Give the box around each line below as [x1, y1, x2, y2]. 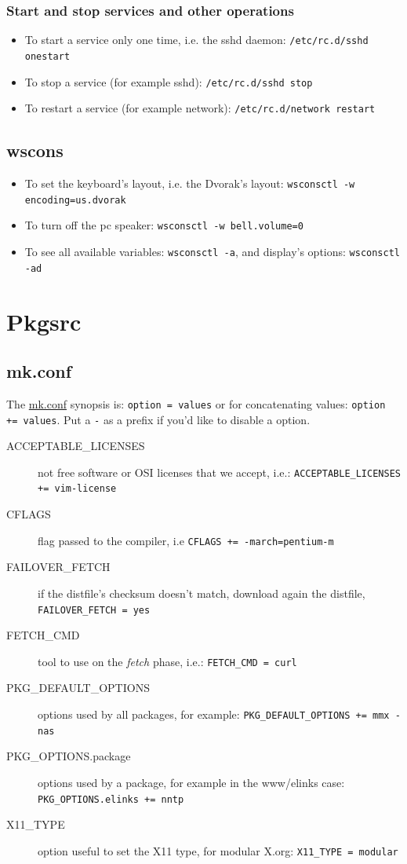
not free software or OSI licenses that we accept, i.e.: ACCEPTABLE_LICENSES [38, 463, 401, 480]
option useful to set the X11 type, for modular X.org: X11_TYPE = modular [38, 842, 398, 859]
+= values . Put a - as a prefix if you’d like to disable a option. [6, 411, 311, 427]
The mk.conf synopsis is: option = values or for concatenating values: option [6, 395, 386, 412]
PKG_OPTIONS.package [6, 748, 131, 764]
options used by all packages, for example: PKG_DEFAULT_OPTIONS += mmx [38, 706, 390, 723]
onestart [24, 50, 71, 62]
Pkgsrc [6, 305, 82, 337]
